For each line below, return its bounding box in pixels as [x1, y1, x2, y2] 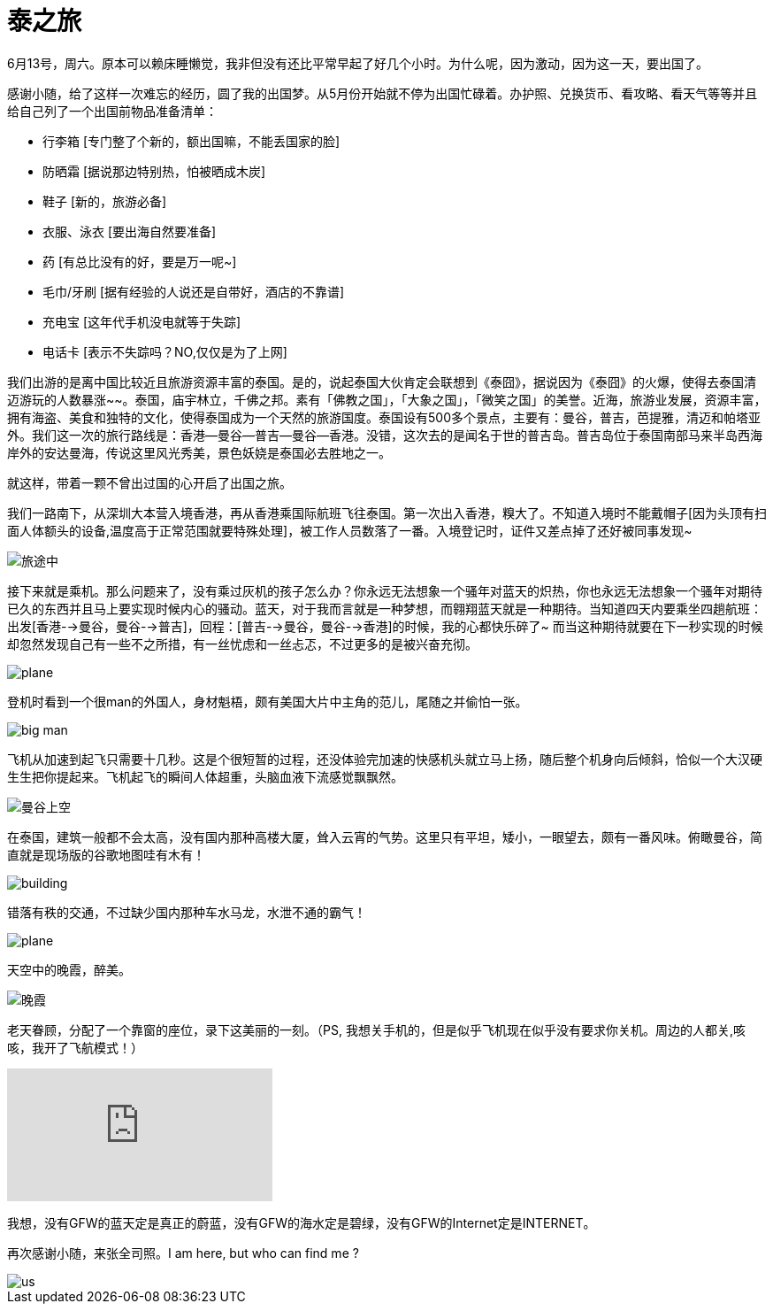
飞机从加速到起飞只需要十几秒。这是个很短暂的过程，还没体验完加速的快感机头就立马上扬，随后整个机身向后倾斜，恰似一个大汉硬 [7, 751, 762, 767]
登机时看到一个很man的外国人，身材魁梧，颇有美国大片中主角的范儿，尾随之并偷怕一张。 [7, 693, 528, 709]
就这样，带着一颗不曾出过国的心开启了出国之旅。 [7, 474, 292, 490]
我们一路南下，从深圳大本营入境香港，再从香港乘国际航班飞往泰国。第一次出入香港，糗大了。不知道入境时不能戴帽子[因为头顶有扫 [7, 505, 768, 521]
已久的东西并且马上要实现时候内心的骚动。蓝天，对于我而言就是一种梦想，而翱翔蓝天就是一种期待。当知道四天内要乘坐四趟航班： [7, 600, 762, 616]
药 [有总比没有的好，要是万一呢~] [42, 253, 237, 269]
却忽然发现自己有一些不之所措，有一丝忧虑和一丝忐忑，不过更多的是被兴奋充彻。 [7, 636, 478, 652]
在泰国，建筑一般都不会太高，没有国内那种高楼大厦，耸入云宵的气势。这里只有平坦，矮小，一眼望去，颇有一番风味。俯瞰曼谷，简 [7, 829, 762, 844]
